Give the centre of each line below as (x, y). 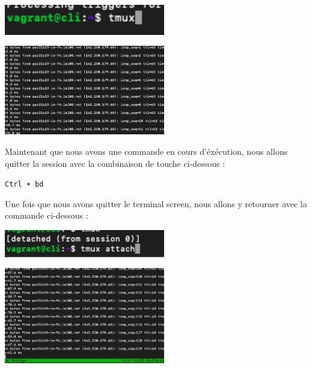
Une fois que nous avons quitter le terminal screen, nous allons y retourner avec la (156, 203)
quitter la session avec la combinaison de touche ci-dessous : (115, 163)
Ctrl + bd (24, 185)
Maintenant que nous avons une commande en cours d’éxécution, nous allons (146, 151)
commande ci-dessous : (47, 215)
